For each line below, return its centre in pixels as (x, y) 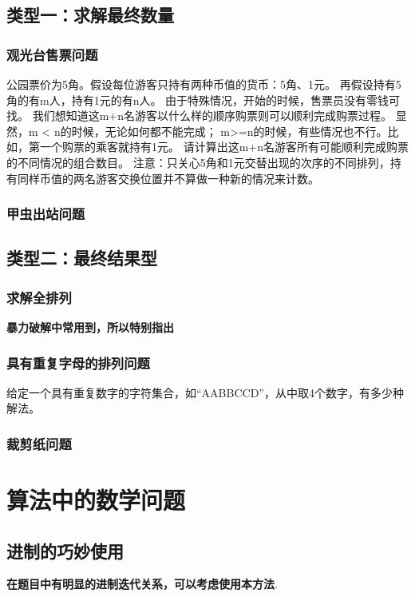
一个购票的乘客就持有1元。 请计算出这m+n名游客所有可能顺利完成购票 (224, 147)
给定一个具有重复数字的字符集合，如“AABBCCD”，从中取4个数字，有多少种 (205, 392)
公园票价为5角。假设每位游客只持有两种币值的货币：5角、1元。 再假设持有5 (204, 84)
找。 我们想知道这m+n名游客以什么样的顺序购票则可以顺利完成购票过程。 (199, 115)
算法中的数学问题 (96, 500)
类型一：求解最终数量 (90, 15)
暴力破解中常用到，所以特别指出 (90, 327)
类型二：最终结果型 (82, 258)
